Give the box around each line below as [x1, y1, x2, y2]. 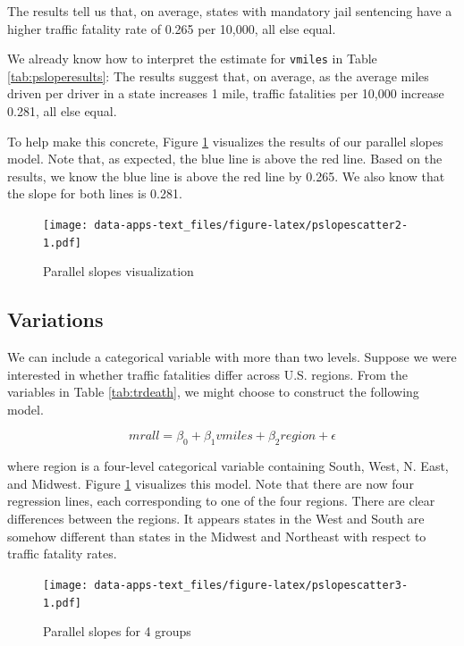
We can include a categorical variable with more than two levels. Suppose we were [7, 348, 457, 366]
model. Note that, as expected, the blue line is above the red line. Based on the [7, 149, 443, 168]
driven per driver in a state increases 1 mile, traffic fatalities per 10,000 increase [7, 84, 444, 103]
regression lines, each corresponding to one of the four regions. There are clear [7, 491, 435, 510]
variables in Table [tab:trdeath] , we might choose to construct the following [7, 382, 419, 401]
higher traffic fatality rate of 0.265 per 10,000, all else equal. [7, 19, 336, 38]
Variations [7, 306, 104, 333]
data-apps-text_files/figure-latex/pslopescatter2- [94, 219, 409, 231]
